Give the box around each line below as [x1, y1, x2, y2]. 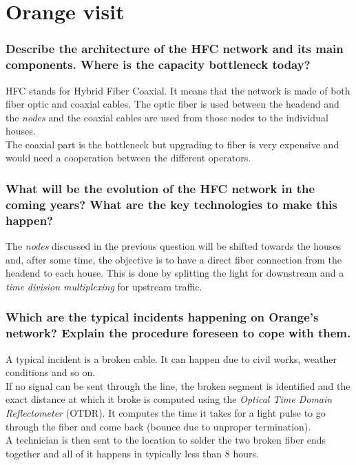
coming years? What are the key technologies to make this [6, 195, 337, 212]
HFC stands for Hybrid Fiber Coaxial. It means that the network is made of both [6, 83, 350, 97]
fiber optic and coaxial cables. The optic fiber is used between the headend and [6, 97, 339, 111]
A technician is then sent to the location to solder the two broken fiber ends [6, 433, 326, 447]
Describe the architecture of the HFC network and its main [6, 40, 344, 57]
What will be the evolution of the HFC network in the [6, 180, 315, 197]
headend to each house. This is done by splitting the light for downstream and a [6, 266, 344, 280]
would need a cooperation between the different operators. [6, 150, 251, 165]
